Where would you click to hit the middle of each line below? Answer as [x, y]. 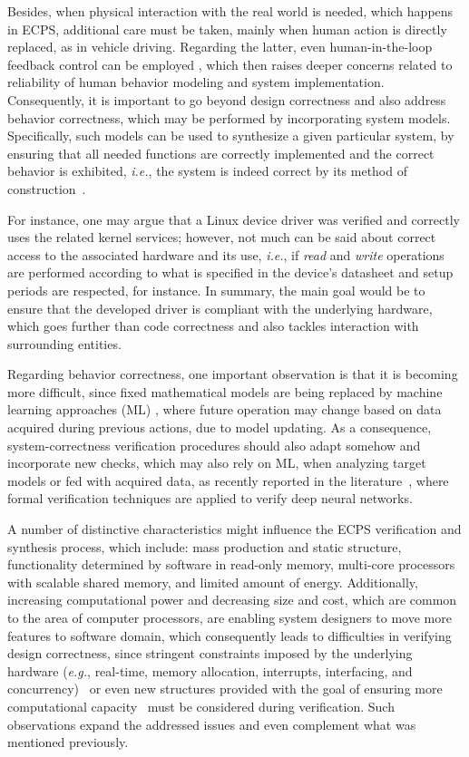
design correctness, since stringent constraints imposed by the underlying [210, 653]
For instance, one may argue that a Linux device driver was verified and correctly [234, 219]
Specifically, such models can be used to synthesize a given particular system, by [231, 136]
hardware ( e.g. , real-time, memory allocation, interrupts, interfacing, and [210, 670]
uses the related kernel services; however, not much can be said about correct [222, 237]
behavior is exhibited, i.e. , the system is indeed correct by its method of [207, 171]
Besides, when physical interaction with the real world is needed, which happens [230, 11]
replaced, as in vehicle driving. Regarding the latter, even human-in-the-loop [220, 47]
